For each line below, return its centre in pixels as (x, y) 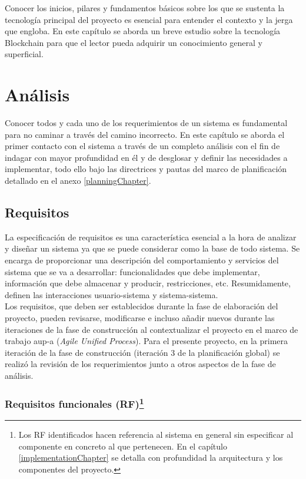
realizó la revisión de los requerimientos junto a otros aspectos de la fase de (140, 364)
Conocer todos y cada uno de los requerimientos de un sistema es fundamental (146, 123)
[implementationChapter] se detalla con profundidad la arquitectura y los (151, 457)
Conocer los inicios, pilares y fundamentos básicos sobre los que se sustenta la (145, 8)
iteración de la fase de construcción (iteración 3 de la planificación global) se (142, 352)
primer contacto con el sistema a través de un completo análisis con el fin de (142, 146)
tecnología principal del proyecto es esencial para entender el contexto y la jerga (149, 19)
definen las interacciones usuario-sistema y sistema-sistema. (112, 294)
